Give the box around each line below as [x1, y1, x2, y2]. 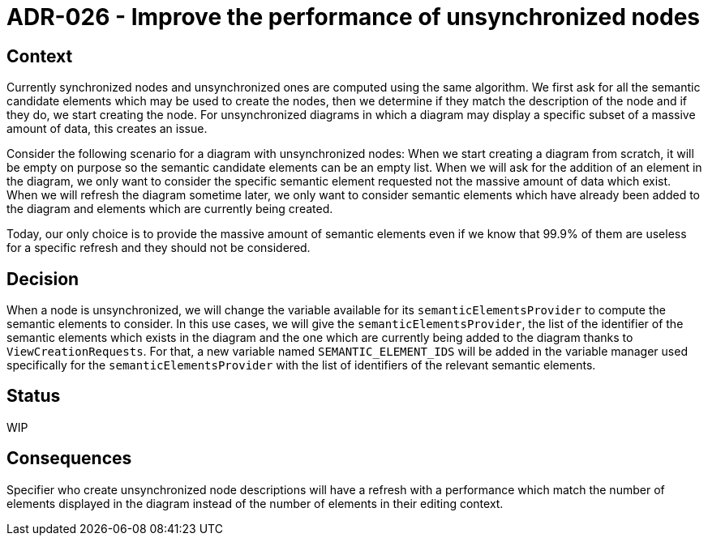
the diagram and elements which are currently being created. [6, 202, 333, 216]
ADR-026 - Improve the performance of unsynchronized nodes [6, 3, 701, 31]
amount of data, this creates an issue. [6, 122, 208, 136]
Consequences [6, 448, 132, 469]
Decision [6, 268, 79, 289]
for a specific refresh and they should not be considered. [6, 241, 311, 255]
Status [6, 386, 61, 407]
